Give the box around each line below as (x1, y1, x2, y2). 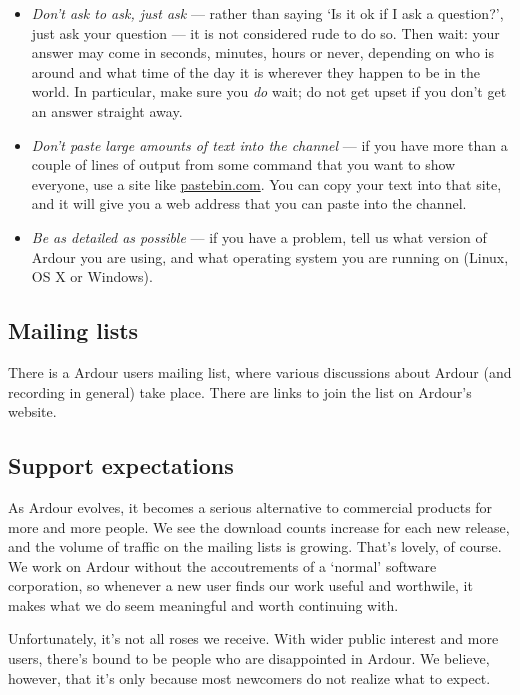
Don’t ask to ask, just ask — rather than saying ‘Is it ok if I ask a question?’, (31, 3, 504, 23)
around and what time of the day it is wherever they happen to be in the (31, 61, 481, 82)
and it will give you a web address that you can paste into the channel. (31, 193, 467, 214)
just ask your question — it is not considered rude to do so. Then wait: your (31, 22, 500, 43)
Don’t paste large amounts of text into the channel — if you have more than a (31, 134, 508, 155)
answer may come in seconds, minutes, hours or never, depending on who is (31, 42, 494, 63)
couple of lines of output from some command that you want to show (31, 154, 456, 175)
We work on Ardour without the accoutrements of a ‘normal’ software (8, 555, 437, 576)
